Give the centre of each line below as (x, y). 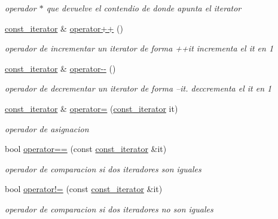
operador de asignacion (47, 128)
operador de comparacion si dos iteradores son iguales (103, 168)
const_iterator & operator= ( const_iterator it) (91, 108)
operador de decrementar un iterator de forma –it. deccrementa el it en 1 (138, 88)
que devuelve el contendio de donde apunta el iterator (144, 8)
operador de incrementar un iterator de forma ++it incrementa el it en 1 (139, 48)
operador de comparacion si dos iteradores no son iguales (109, 209)
